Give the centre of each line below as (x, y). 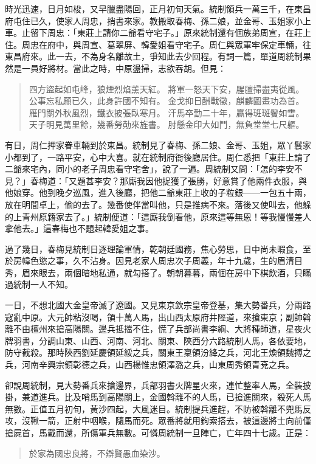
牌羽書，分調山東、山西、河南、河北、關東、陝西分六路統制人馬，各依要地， (158, 340)
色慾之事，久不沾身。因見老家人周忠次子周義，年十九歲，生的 (153, 261)
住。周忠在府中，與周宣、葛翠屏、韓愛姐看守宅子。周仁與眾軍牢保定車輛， (154, 44)
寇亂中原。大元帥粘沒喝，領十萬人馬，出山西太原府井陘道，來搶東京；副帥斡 (158, 317)
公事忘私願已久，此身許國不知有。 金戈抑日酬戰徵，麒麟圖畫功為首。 (167, 101)
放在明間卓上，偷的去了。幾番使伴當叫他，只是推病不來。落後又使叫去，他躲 (158, 204)
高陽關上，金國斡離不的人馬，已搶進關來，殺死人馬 (209, 397)
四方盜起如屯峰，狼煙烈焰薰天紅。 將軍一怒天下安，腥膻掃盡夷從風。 (167, 88)
